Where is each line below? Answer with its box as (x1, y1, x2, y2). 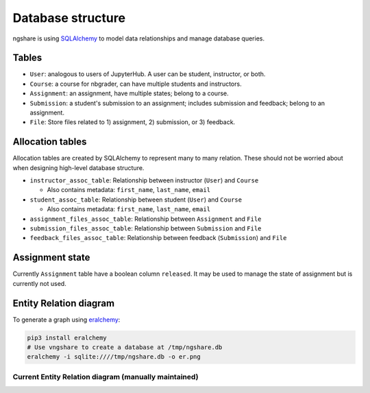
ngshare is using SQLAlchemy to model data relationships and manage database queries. (12, 34, 265, 43)
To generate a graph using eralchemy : (12, 315, 121, 324)
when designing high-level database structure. (12, 163, 145, 171)
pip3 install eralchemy (27, 333, 108, 342)
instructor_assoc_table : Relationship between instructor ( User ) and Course (29, 176, 259, 184)
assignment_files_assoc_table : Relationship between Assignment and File (29, 215, 262, 223)
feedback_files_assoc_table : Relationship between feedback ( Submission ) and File (29, 234, 287, 242)
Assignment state (12, 252, 90, 263)
